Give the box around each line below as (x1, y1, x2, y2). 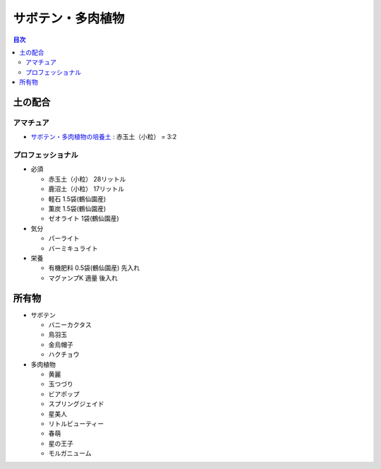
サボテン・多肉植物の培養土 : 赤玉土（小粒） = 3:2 (30, 133, 177, 141)
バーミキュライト (48, 244, 98, 252)
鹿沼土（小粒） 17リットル (48, 184, 125, 194)
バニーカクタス (48, 321, 92, 328)
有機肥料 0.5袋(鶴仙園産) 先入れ (48, 263, 140, 272)
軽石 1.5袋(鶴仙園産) (48, 194, 106, 203)
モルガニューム (48, 449, 92, 458)
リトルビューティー (48, 419, 104, 427)
